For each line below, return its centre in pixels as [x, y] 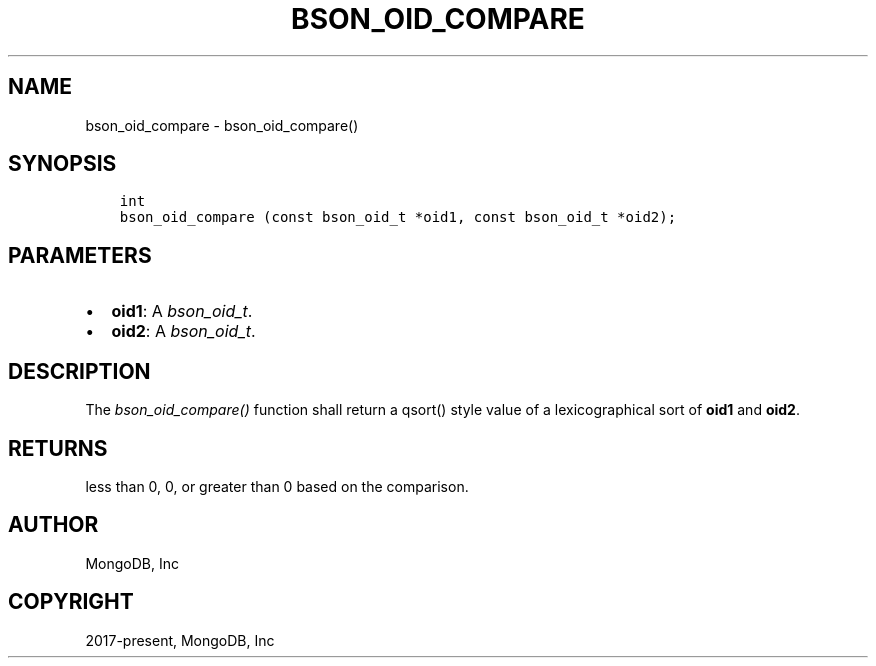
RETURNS [58, 448]
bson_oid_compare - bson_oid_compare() [222, 125]
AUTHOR [53, 525]
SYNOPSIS [62, 164]
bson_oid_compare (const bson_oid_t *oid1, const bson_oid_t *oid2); [398, 217]
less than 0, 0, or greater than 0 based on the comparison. [277, 486]
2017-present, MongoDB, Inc [180, 640]
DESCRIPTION [79, 371]
